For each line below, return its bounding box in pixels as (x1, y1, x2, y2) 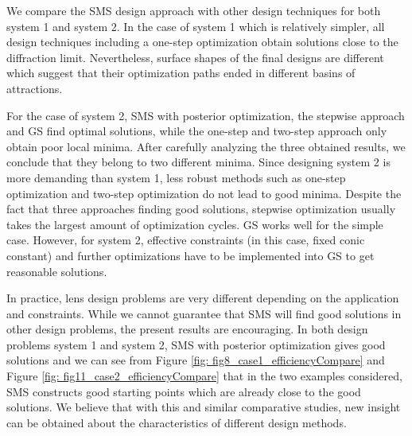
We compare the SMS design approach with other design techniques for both (6, 2, 381, 18)
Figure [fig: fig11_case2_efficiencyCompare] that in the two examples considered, (6, 368, 402, 384)
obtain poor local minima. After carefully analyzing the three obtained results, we (6, 138, 406, 154)
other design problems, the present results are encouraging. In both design (6, 321, 368, 337)
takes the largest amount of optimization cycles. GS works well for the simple (6, 216, 383, 232)
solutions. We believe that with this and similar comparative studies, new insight (6, 399, 401, 415)
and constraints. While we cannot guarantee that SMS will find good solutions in (6, 305, 402, 321)
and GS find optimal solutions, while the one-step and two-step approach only (6, 123, 387, 139)
